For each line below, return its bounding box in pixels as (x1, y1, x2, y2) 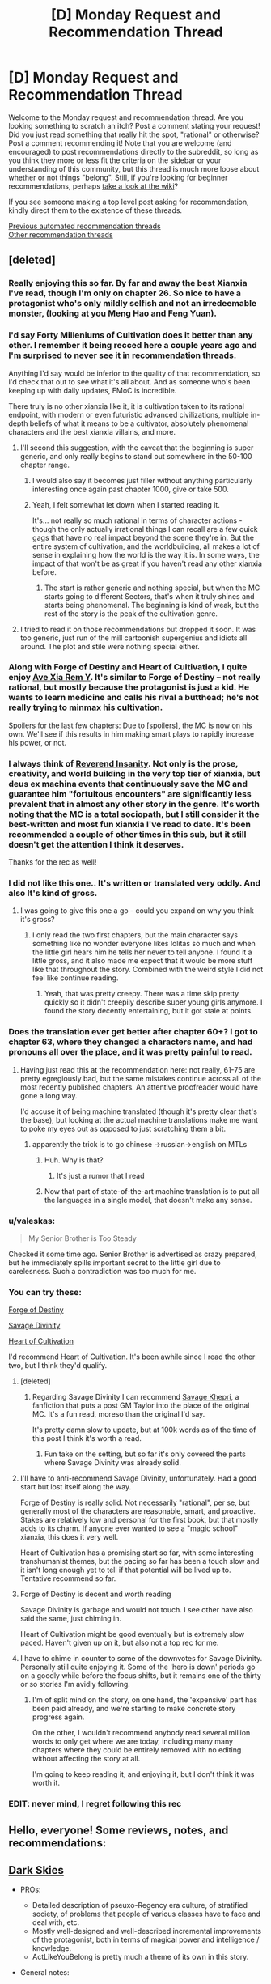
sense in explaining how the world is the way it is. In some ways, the (32, 550, 260, 559)
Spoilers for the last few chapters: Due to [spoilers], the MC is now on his (8, 720, 252, 730)
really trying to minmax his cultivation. (8, 702, 163, 713)
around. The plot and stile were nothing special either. (19, 641, 200, 651)
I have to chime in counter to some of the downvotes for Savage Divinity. (19, 1654, 263, 1663)
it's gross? (19, 915, 55, 924)
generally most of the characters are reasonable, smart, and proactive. (19, 1506, 256, 1516)
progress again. (32, 1712, 85, 1722)
